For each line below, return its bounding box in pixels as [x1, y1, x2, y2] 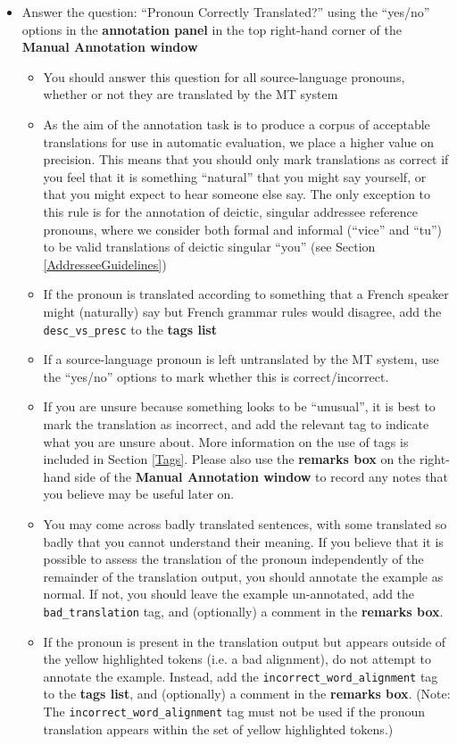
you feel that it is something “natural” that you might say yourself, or [43, 167, 427, 186]
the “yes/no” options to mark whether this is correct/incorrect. [43, 367, 389, 385]
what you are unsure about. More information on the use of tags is [43, 432, 409, 451]
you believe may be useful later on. [43, 484, 235, 503]
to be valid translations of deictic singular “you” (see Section [43, 237, 376, 256]
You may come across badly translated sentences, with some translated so [43, 514, 447, 533]
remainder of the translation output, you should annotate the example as [43, 567, 444, 585]
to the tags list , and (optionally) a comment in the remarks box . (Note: [43, 684, 451, 703]
